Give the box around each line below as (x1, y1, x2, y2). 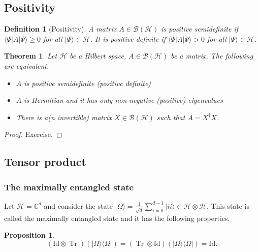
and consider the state (44, 200, 113, 211)
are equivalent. (4, 60, 49, 71)
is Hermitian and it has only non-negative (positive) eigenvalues (24, 95, 223, 105)
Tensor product (4, 154, 86, 170)
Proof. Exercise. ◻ (4, 129, 62, 139)
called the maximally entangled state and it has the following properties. (4, 212, 230, 223)
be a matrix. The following (171, 50, 253, 61)
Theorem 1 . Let (4, 50, 57, 61)
